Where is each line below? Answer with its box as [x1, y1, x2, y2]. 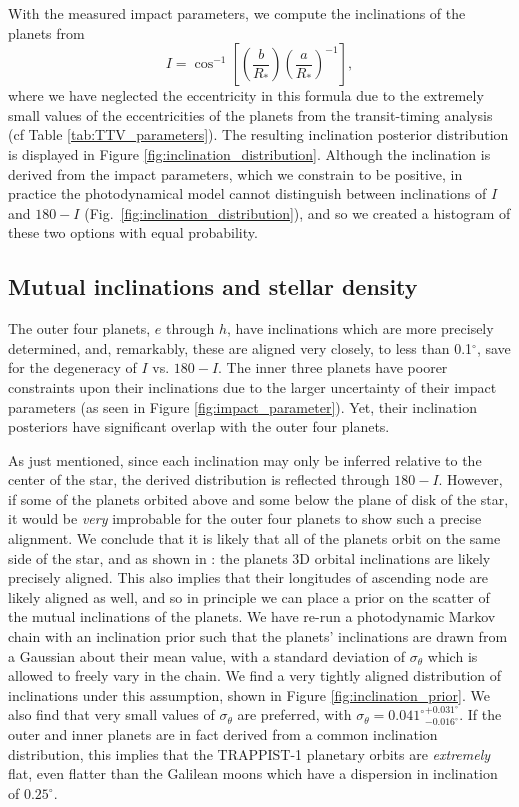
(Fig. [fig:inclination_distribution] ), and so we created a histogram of [84, 202, 511, 223]
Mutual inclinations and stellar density [8, 271, 418, 302]
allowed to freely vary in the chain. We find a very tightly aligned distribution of [8, 665, 502, 686]
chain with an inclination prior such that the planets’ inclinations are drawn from [8, 626, 508, 647]
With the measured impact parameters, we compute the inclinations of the [8, 3, 466, 23]
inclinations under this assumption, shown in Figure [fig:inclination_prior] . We [8, 684, 490, 705]
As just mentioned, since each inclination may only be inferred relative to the [8, 449, 482, 470]
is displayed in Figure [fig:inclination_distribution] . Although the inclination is [8, 143, 491, 164]
